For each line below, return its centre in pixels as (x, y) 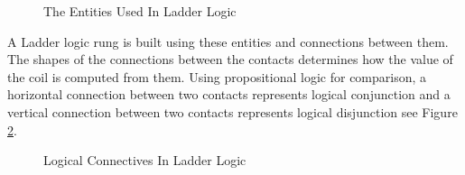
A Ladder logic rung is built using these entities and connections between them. (228, 41)
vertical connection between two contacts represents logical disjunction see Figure (232, 111)
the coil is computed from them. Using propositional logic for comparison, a (217, 76)
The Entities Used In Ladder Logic (140, 11)
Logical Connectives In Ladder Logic (145, 160)
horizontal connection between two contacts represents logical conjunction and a (229, 94)
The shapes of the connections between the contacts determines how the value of (230, 59)
